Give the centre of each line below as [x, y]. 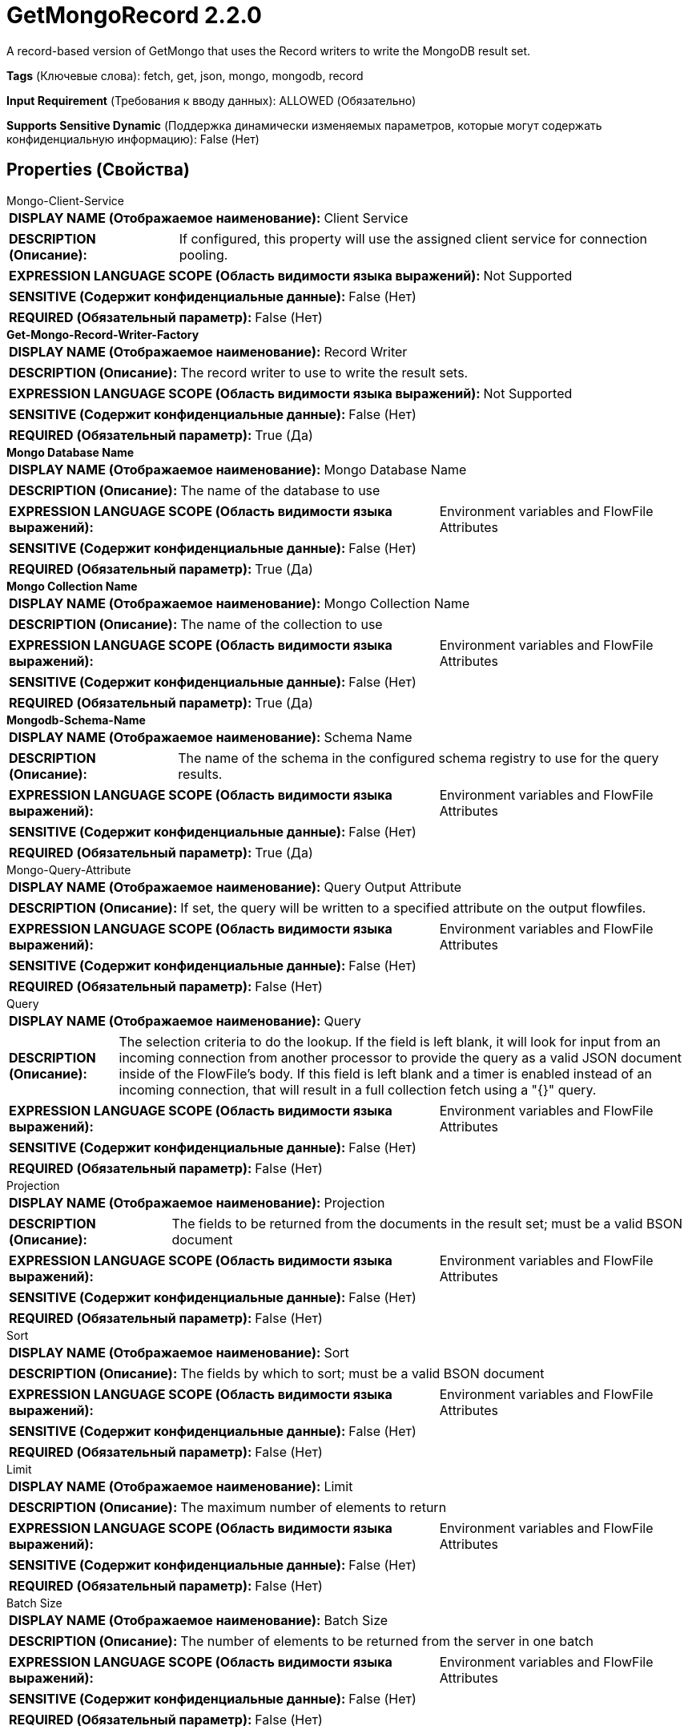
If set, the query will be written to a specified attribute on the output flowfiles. [413, 907]
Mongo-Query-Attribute [69, 869]
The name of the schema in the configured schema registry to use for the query [418, 758]
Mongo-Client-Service [65, 200]
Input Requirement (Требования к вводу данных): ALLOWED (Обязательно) [211, 100]
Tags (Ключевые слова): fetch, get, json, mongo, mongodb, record [185, 75]
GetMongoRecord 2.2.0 [134, 15]
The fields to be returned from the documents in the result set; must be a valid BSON [427, 1223]
